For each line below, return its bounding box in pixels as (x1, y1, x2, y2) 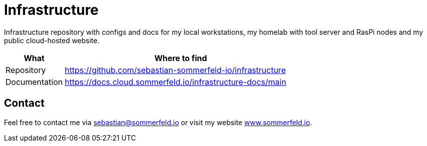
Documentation (5, 76, 63, 87)
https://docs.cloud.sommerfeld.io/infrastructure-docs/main (65, 76, 287, 87)
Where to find (154, 53, 207, 63)
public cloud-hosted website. (4, 36, 100, 45)
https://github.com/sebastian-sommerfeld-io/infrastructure (65, 65, 286, 75)
